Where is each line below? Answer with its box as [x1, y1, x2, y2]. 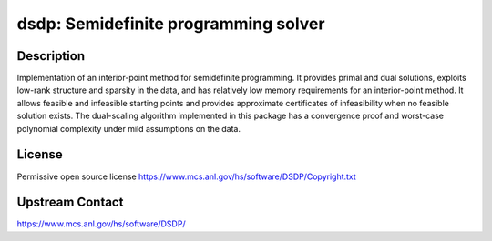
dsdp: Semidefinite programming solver [16, 14, 325, 34]
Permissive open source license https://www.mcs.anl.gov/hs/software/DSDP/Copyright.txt [16, 171, 357, 182]
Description [16, 48, 86, 64]
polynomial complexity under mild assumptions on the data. [16, 123, 241, 134]
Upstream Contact [16, 195, 124, 210]
